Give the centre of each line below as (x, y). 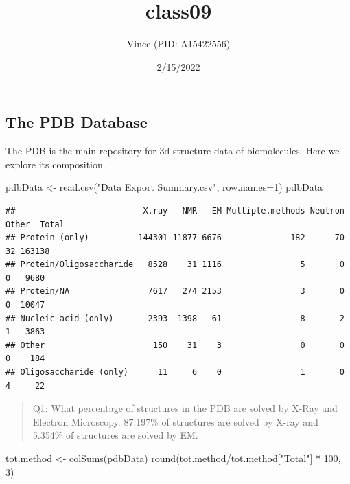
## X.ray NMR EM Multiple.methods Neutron (175, 210)
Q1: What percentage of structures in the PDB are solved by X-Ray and (185, 408)
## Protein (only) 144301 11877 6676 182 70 (175, 238)
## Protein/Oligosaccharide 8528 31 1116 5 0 (175, 265)
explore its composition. (56, 164)
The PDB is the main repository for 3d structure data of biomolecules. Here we (173, 151)
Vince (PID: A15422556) (178, 44)
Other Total (35, 224)
